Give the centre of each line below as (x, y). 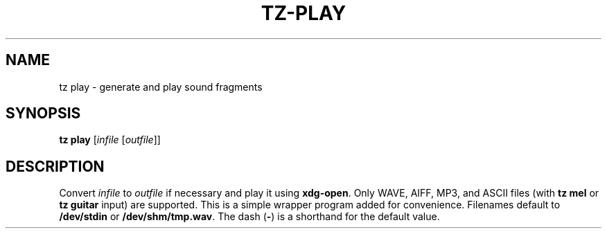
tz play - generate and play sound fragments (161, 87)
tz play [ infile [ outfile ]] (110, 140)
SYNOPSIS (43, 114)
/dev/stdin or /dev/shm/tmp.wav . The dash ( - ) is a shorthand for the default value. (249, 217)
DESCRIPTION (55, 166)
